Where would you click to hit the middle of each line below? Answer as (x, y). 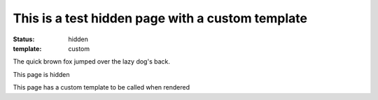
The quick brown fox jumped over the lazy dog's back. (92, 62)
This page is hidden (41, 74)
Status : (24, 39)
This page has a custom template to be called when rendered (101, 87)
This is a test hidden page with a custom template (160, 18)
